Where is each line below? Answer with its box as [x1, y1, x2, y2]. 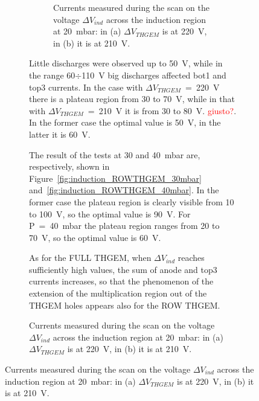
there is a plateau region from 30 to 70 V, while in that [29, 92, 235, 105]
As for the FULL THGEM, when [29, 251, 152, 264]
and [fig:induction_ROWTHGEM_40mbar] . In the [29, 184, 219, 196]
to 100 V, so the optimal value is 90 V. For [29, 207, 191, 220]
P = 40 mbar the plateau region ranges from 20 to [29, 219, 220, 232]
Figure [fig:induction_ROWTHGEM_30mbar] [29, 172, 202, 184]
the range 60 [29, 68, 75, 81]
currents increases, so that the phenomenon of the [29, 275, 214, 287]
